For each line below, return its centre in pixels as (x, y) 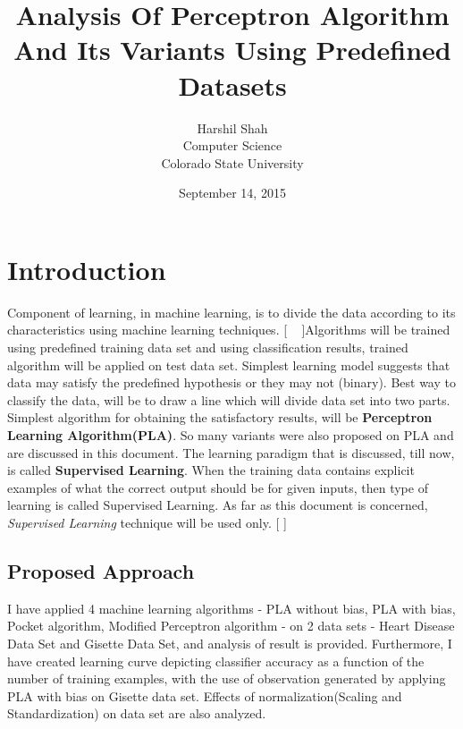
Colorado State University (232, 162)
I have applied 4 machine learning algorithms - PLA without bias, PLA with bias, (231, 608)
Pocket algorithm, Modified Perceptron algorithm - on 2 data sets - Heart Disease (231, 626)
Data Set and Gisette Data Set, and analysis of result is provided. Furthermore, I (230, 643)
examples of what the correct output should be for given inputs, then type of (218, 487)
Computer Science (232, 145)
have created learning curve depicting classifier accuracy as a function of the (216, 661)
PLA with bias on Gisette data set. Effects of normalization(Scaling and (205, 695)
